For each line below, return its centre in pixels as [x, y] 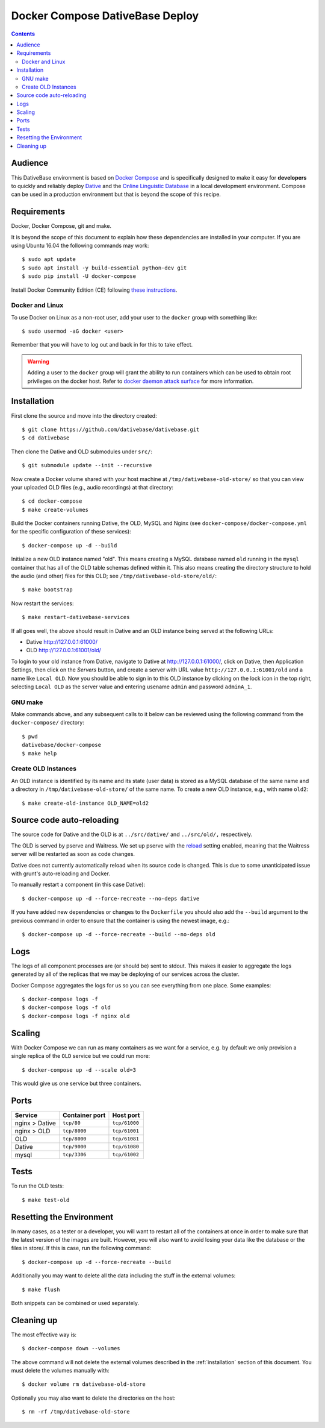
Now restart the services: [43, 603]
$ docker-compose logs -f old [67, 1008]
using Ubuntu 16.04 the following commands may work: [80, 245]
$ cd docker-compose [52, 501]
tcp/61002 [126, 1155]
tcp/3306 [74, 1155]
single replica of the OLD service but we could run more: [81, 1056]
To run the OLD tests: [38, 1186]
